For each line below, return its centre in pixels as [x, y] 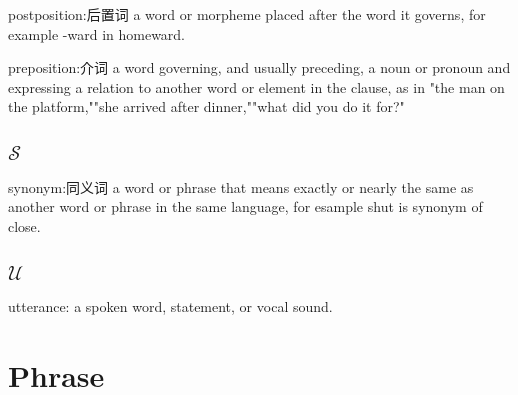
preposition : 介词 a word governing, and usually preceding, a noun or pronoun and [259, 67]
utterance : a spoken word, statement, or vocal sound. [170, 306]
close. [24, 225]
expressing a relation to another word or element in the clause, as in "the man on [256, 86]
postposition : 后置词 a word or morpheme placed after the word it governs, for [247, 14]
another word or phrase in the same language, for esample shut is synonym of [245, 206]
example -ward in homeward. [97, 33]
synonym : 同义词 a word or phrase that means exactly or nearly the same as [241, 186]
